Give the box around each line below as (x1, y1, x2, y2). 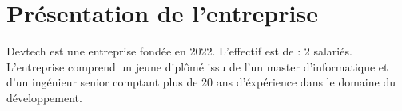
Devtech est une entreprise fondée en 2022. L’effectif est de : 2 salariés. (6, 43, 352, 59)
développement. (6, 89, 82, 105)
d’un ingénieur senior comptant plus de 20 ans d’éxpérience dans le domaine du (6, 74, 396, 90)
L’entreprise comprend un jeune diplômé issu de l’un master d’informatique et (6, 58, 388, 75)
